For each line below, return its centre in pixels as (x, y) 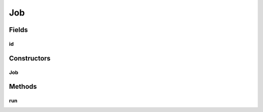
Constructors (30, 58)
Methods (23, 87)
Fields (19, 30)
